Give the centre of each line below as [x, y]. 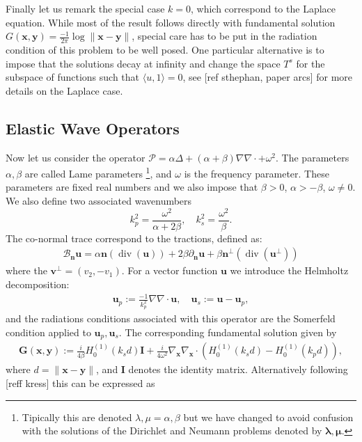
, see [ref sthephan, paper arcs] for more [268, 77]
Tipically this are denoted [77, 417]
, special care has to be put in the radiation [225, 36]
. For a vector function [170, 270]
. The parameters [313, 157]
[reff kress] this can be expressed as [80, 383]
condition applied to [48, 332]
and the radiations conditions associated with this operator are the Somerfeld [171, 318]
